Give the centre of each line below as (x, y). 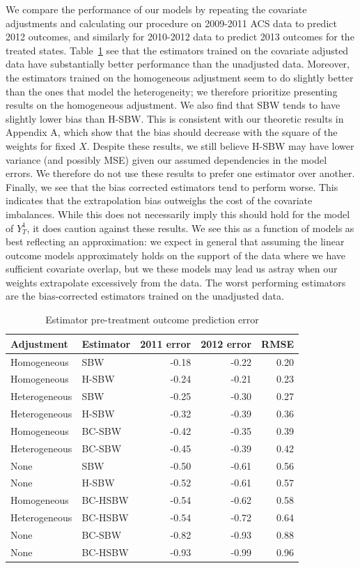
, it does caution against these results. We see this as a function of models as (190, 228)
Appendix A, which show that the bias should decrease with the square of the (172, 132)
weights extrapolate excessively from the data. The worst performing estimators (176, 282)
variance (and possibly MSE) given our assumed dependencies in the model (166, 159)
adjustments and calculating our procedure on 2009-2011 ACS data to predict (171, 23)
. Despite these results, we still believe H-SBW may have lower (220, 145)
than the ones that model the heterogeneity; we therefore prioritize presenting (172, 91)
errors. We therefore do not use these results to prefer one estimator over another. (180, 173)
